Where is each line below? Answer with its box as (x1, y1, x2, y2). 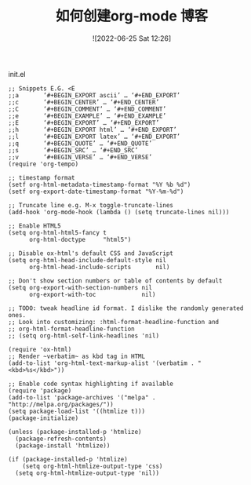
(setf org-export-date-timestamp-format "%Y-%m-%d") (8, 188, 184, 195)
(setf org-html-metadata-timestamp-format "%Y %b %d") (8, 181, 191, 188)
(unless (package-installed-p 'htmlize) (8, 428, 143, 436)
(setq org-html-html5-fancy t (8, 228, 107, 236)
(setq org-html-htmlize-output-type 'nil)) (15, 469, 159, 477)
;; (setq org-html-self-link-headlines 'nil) (8, 331, 159, 340)
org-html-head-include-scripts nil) (28, 263, 170, 271)
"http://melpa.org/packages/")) (8, 400, 114, 408)
